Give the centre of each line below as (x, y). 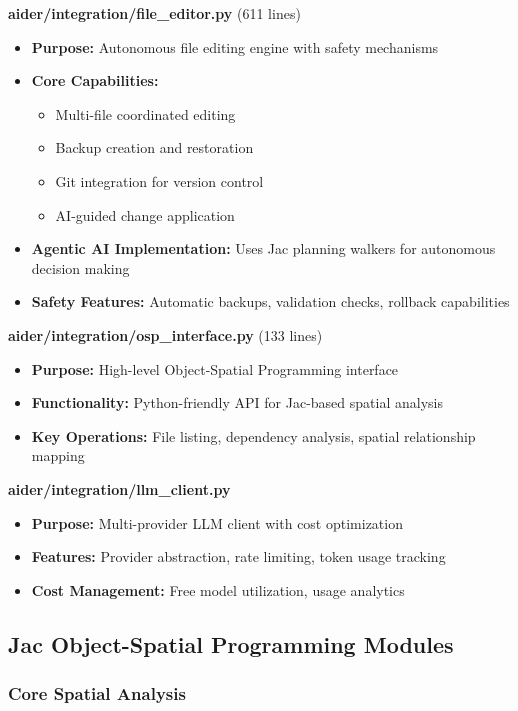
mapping (58, 455)
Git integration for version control (159, 180)
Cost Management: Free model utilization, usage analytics (218, 589)
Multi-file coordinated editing (145, 113)
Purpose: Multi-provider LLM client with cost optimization (217, 522)
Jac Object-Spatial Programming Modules (231, 643)
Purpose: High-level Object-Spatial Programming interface (215, 368)
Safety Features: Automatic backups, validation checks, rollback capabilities (270, 301)
